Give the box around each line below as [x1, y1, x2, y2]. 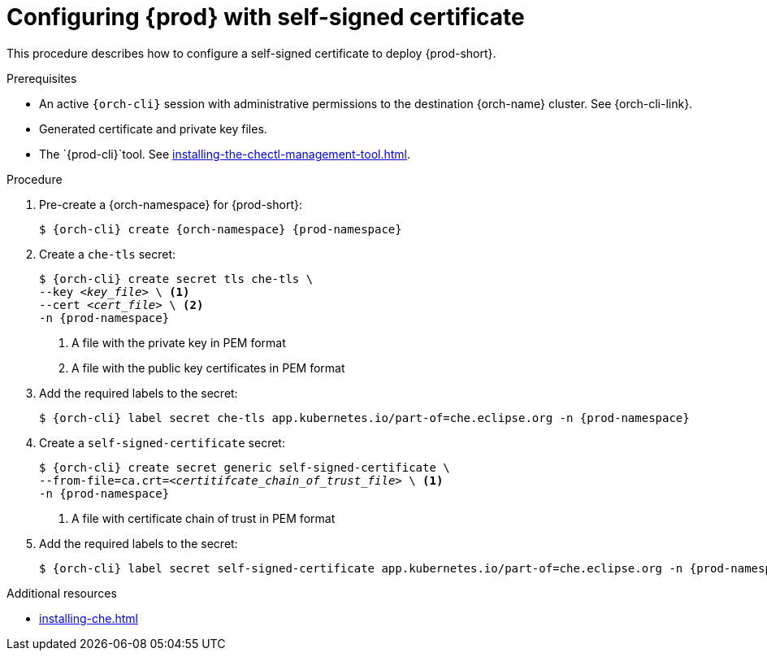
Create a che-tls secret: [39, 246, 176, 261]
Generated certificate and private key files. [39, 121, 267, 136]
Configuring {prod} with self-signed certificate [6, 3, 525, 31]
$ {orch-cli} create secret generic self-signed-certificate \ [39, 460, 450, 474]
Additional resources [6, 585, 117, 600]
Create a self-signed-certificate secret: [39, 435, 285, 450]
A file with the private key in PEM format [71, 335, 286, 350]
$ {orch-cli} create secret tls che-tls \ [39, 272, 314, 285]
